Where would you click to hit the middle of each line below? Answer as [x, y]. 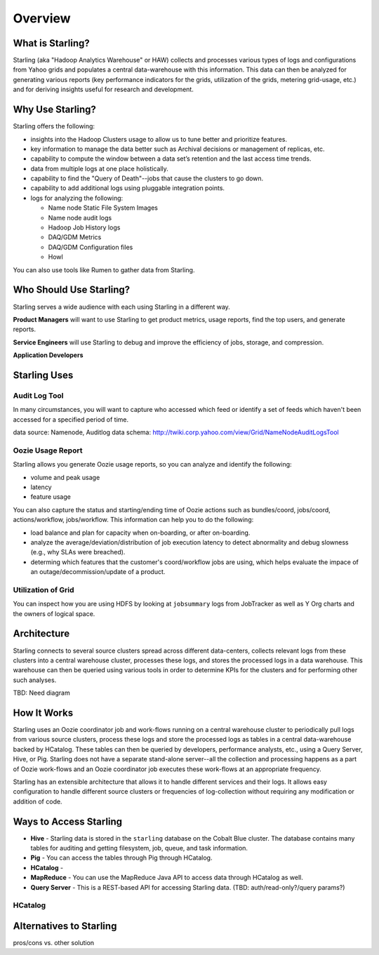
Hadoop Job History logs [84, 227]
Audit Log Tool [38, 395]
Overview [42, 18]
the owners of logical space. [54, 613]
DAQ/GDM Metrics [75, 237]
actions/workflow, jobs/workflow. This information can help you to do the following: [133, 520]
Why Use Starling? [54, 110]
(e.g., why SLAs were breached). [78, 552]
